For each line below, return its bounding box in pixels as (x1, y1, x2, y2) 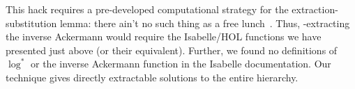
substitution (6, 15, 57, 30)
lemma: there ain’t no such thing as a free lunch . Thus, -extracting (59, 15, 350, 30)
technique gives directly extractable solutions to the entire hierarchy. (6, 70, 299, 84)
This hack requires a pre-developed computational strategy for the (6, 2, 289, 16)
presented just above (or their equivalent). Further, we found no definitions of (6, 42, 338, 57)
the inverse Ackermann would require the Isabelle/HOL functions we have (6, 29, 322, 44)
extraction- (292, 2, 338, 16)
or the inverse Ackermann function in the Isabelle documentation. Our (31, 56, 331, 71)
